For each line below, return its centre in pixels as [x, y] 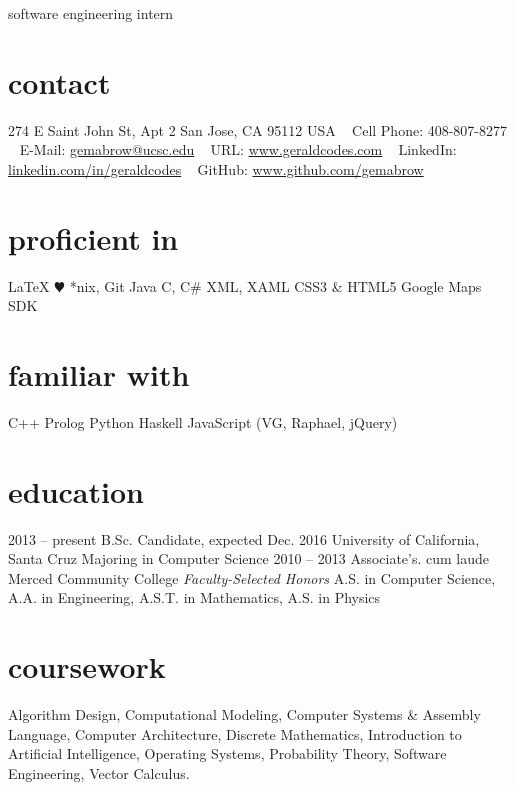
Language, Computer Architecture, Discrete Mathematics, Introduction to [235, 733]
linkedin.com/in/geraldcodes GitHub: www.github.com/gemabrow [216, 168]
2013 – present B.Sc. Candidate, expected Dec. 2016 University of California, [244, 538]
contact [59, 81]
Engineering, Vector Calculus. [99, 772]
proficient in [93, 237]
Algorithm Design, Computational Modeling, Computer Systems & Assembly [244, 714]
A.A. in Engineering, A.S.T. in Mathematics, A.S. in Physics [194, 597]
